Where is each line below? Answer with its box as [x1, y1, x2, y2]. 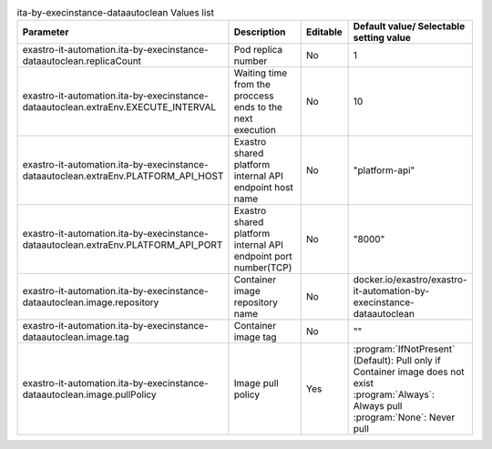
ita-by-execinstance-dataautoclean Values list [16, 6, 214, 19]
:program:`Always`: [353, 388, 435, 401]
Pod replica [233, 44, 282, 56]
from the [233, 78, 271, 91]
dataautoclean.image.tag [22, 331, 129, 343]
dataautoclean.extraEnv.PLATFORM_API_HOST [22, 169, 224, 182]
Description [233, 26, 286, 38]
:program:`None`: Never [353, 411, 456, 423]
